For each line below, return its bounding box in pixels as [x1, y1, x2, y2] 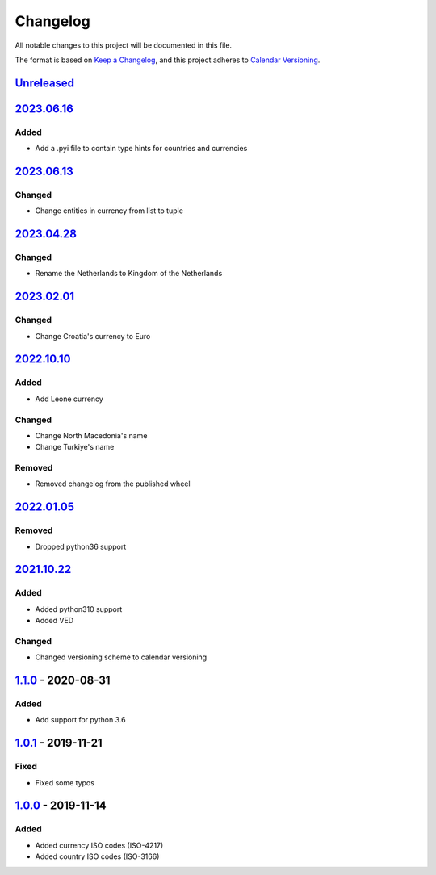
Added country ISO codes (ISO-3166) [35, 852, 160, 861]
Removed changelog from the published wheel [35, 479, 191, 488]
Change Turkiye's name [35, 442, 115, 452]
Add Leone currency [35, 394, 104, 404]
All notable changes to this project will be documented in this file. [15, 40, 233, 50]
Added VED [35, 616, 74, 626]
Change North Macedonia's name [35, 430, 148, 440]
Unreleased [15, 76, 75, 90]
